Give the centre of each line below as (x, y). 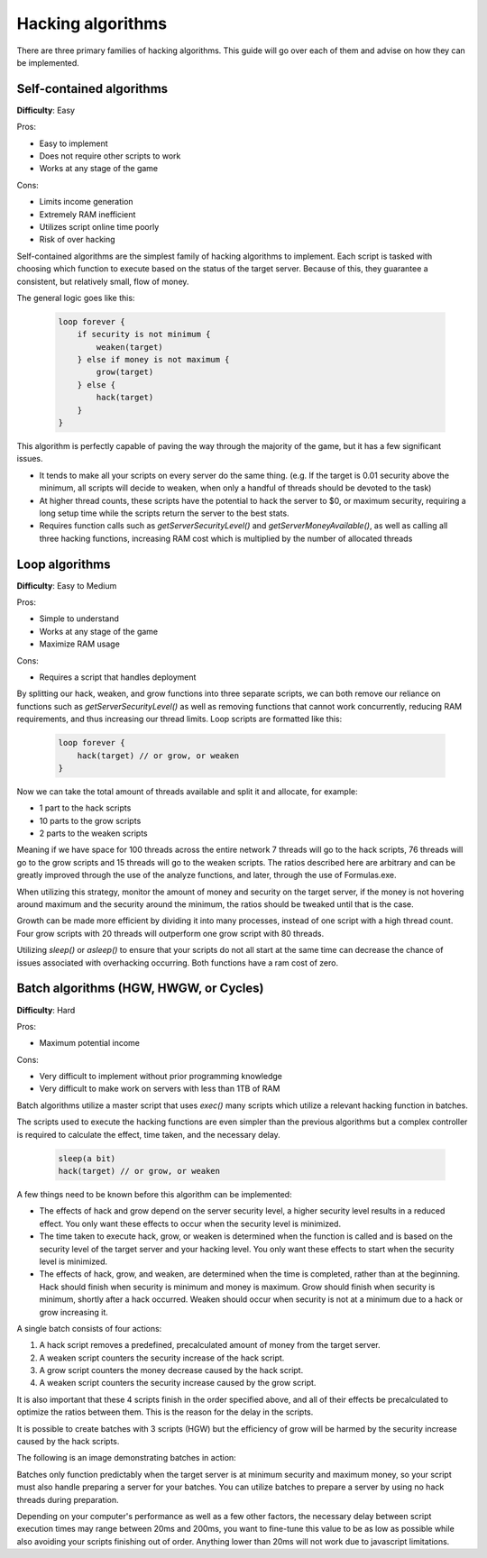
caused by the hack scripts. (68, 1442)
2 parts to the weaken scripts (93, 833)
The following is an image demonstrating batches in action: (126, 1458)
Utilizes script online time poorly (99, 226)
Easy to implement (74, 143)
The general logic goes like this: (76, 298)
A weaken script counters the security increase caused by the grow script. (178, 1383)
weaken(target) (130, 347)
